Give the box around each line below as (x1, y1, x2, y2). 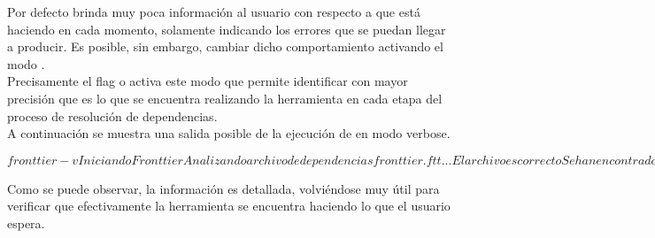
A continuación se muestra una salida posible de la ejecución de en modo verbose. (7, 124, 451, 142)
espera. (7, 213, 45, 232)
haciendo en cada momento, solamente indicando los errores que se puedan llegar (7, 19, 446, 38)
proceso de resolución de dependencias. (7, 106, 218, 125)
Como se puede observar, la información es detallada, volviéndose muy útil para (7, 179, 440, 197)
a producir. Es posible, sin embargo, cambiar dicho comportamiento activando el (7, 37, 443, 56)
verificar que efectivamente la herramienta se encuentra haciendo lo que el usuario (7, 196, 451, 215)
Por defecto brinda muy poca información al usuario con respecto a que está (7, 3, 420, 20)
